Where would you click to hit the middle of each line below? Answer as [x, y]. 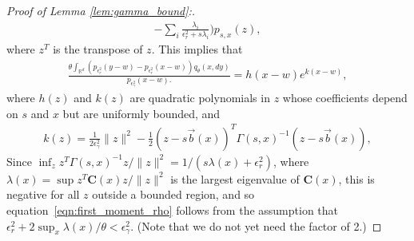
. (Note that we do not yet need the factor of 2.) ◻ [256, 225]
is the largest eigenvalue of [235, 178]
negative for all [43, 194]
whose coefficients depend [345, 98]
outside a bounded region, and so [173, 194]
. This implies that [197, 49]
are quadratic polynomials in [200, 98]
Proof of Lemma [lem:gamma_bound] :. [101, 10]
